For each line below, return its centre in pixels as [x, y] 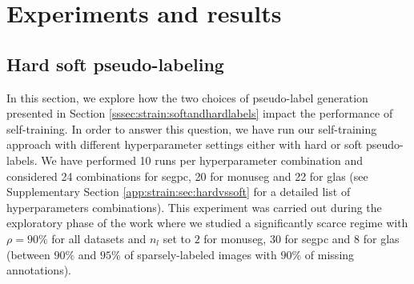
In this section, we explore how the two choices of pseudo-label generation [187, 97]
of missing [330, 254]
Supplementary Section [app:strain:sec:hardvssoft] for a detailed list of [179, 192]
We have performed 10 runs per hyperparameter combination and [202, 160]
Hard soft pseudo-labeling [115, 64]
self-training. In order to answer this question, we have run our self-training [192, 128]
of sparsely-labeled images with [201, 254]
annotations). [39, 270]
